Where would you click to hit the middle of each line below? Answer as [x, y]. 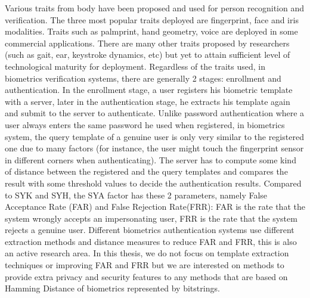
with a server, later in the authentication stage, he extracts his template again [148, 101]
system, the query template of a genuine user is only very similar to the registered [154, 136]
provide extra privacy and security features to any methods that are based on [146, 276]
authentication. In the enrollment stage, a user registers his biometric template [149, 90]
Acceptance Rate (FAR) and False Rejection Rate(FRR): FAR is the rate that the [155, 207]
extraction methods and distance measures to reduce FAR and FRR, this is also [151, 241]
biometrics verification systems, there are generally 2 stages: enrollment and [143, 78]
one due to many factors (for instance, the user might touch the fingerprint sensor [154, 148]
